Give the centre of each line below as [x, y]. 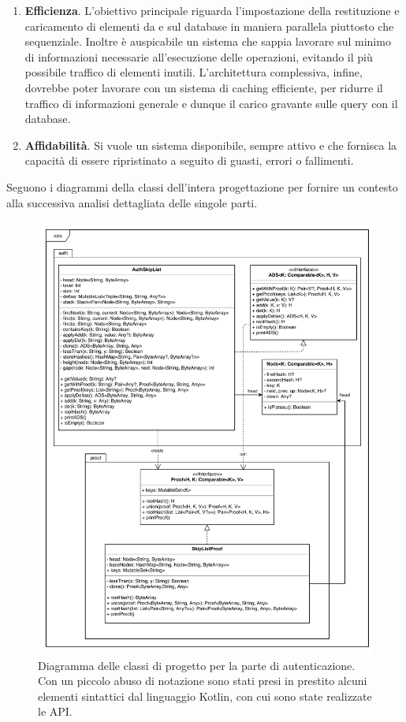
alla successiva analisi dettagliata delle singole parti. [132, 202]
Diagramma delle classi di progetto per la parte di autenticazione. [197, 665]
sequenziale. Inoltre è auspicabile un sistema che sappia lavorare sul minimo [208, 41]
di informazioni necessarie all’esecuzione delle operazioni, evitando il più [199, 56]
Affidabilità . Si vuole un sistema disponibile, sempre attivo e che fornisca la [211, 145]
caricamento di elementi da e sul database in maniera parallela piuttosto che [209, 26]
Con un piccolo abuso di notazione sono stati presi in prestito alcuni [203, 681]
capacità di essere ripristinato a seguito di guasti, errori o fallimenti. [189, 160]
